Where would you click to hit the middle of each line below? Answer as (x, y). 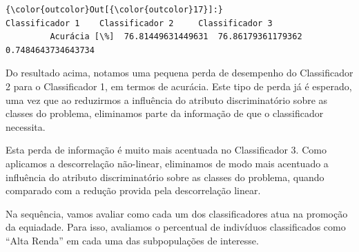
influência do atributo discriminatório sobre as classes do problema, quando (165, 177)
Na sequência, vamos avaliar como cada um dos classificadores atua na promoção (177, 213)
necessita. (26, 126)
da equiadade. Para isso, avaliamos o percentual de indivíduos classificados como (176, 227)
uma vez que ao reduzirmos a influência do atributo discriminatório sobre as (167, 99)
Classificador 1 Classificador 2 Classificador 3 (139, 23)
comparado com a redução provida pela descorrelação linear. (133, 190)
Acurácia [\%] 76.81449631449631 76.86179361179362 (176, 37)
